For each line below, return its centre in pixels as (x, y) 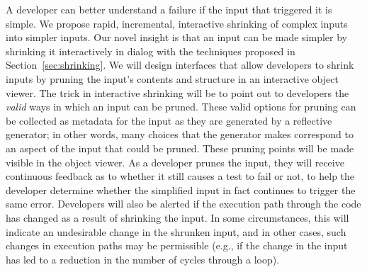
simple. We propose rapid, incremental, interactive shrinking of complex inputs (177, 23)
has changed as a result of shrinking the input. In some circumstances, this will (177, 217)
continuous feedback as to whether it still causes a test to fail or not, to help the (180, 176)
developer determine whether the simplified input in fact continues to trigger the (181, 189)
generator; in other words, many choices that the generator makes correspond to (180, 134)
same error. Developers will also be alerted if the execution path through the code (183, 204)
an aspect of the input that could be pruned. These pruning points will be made (180, 148)
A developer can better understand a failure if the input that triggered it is (169, 9)
